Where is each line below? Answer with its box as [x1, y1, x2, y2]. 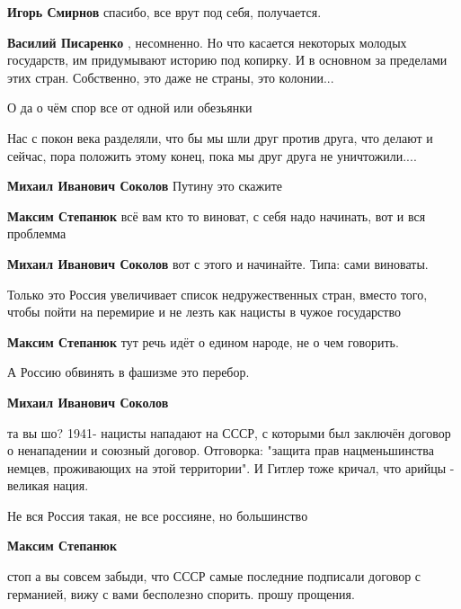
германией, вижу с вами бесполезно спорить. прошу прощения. [7, 584, 355, 603]
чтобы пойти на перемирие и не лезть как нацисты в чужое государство [7, 302, 401, 321]
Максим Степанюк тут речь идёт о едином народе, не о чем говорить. [7, 332, 399, 351]
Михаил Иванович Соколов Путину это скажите [7, 176, 282, 195]
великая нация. [7, 476, 89, 495]
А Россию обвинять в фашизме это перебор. [7, 363, 250, 381]
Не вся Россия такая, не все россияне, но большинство [7, 506, 308, 524]
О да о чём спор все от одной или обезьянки [7, 98, 253, 117]
